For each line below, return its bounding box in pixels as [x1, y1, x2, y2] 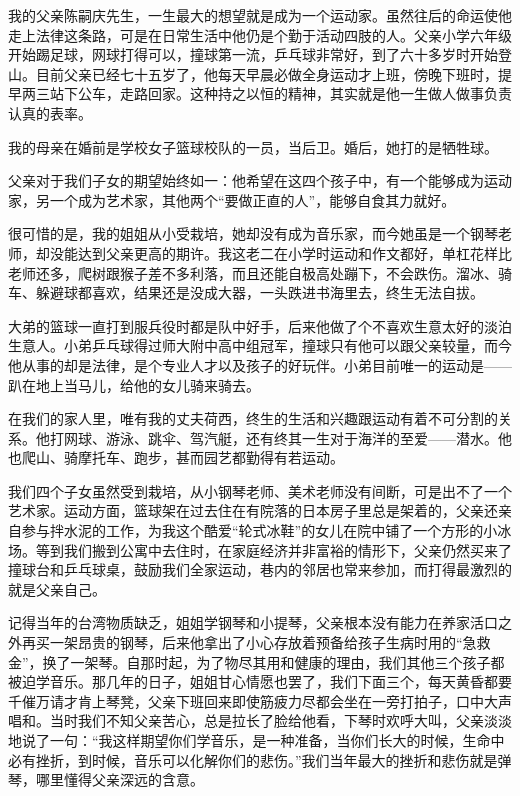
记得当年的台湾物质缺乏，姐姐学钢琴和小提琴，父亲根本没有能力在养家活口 [8, 612, 498, 633]
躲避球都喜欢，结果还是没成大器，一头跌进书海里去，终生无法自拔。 [35, 282, 484, 303]
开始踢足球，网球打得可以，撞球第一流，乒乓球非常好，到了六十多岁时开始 [8, 44, 498, 65]
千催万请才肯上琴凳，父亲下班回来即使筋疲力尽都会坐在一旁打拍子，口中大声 [8, 690, 512, 711]
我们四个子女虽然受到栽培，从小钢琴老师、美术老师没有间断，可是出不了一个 [8, 480, 512, 501]
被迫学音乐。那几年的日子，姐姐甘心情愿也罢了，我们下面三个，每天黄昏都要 [8, 671, 512, 692]
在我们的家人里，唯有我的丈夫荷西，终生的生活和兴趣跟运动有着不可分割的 [8, 408, 498, 429]
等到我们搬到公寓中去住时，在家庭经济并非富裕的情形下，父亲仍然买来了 [35, 539, 512, 560]
